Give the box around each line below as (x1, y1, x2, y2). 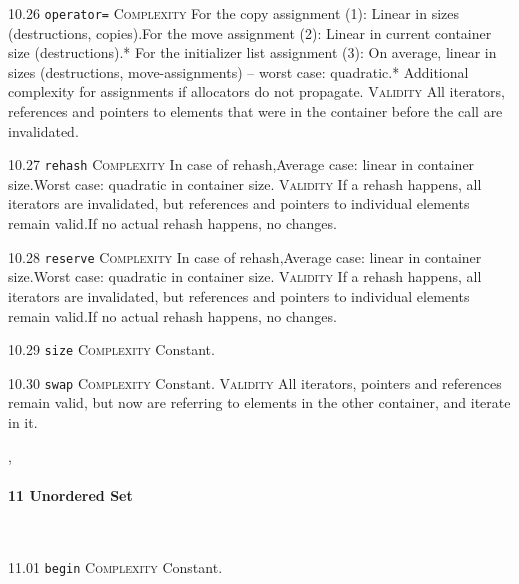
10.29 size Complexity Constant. (8, 339, 215, 360)
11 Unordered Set (8, 484, 133, 505)
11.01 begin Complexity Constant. (8, 556, 223, 577)
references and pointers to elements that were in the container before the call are (8, 101, 503, 122)
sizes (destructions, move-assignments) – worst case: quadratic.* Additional (8, 61, 469, 82)
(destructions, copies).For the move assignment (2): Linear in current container (8, 22, 492, 43)
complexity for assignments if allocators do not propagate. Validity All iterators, (8, 81, 505, 102)
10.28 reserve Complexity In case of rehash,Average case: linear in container (8, 246, 482, 267)
